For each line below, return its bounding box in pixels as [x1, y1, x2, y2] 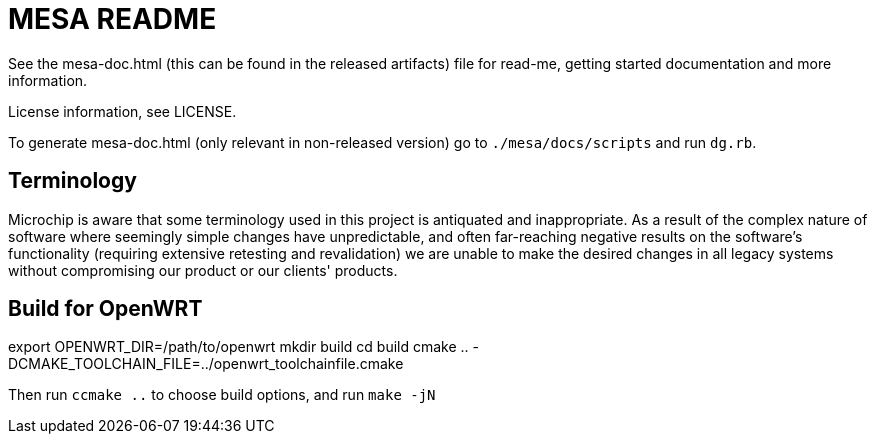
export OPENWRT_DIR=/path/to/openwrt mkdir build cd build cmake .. [8, 338, 469, 356]
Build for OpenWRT [8, 296, 203, 322]
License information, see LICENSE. [8, 102, 237, 120]
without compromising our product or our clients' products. [8, 261, 398, 279]
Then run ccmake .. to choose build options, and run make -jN [8, 386, 436, 404]
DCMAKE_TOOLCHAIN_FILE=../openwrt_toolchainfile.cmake [8, 355, 404, 373]
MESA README [8, 2, 217, 36]
